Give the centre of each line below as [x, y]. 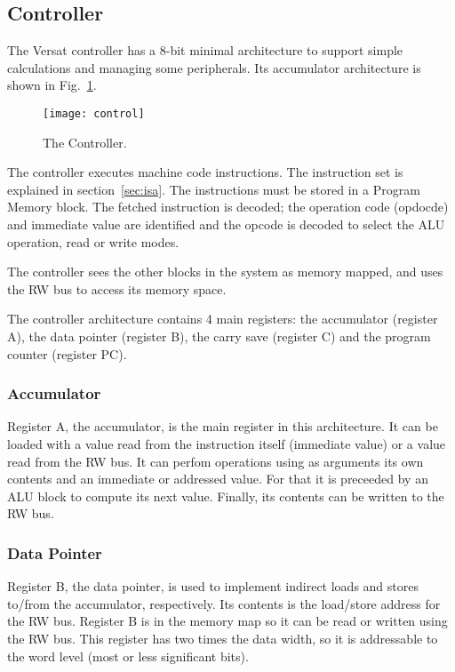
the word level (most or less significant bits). [128, 656]
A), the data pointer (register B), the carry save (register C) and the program [219, 336]
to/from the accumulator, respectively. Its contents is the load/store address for [224, 603]
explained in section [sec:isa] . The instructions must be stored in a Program [214, 189]
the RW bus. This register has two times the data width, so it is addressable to [223, 638]
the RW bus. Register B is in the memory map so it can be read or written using [227, 621]
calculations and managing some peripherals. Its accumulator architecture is [214, 67]
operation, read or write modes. [93, 241]
